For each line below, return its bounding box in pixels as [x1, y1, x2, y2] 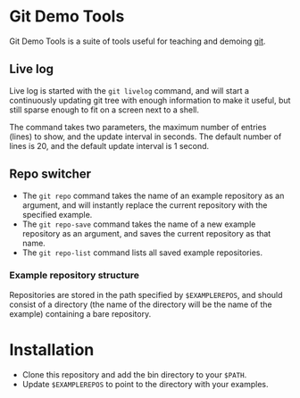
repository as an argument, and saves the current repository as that [21, 228, 271, 238]
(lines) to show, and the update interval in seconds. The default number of [9, 131, 282, 142]
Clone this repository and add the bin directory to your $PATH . [21, 369, 247, 380]
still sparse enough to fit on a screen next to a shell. [9, 104, 199, 115]
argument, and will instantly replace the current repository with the [21, 199, 268, 211]
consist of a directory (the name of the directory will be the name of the [9, 299, 272, 310]
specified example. [21, 209, 93, 220]
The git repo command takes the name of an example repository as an [21, 190, 285, 201]
